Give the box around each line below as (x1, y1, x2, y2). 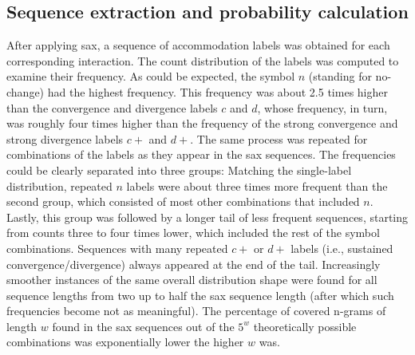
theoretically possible (253, 318, 357, 334)
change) (6, 83, 45, 100)
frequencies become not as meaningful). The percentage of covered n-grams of (6, 302, 386, 319)
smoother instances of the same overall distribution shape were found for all (6, 271, 377, 288)
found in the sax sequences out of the (52, 318, 235, 334)
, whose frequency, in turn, (257, 99, 388, 116)
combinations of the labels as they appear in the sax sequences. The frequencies (6, 146, 396, 163)
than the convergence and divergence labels (6, 99, 218, 116)
